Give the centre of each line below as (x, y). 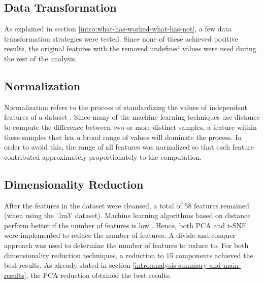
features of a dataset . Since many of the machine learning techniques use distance (132, 117)
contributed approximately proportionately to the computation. (103, 156)
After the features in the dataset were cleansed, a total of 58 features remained (127, 205)
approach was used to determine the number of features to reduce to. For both (126, 245)
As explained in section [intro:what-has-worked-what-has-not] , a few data (118, 29)
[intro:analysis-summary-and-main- (187, 265)
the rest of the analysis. (41, 58)
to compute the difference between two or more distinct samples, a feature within (130, 127)
